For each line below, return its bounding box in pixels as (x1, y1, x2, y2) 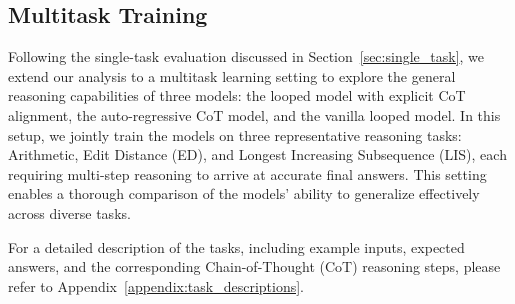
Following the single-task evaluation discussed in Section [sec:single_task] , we (8, 46, 485, 67)
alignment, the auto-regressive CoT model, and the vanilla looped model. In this (8, 104, 501, 125)
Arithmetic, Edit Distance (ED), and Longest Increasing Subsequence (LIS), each (8, 144, 507, 165)
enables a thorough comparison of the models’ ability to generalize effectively (8, 183, 480, 204)
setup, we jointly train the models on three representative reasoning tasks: (8, 124, 462, 145)
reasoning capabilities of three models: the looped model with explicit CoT (8, 85, 466, 106)
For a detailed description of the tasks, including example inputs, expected (8, 236, 465, 257)
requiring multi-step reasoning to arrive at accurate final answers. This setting (8, 163, 487, 184)
